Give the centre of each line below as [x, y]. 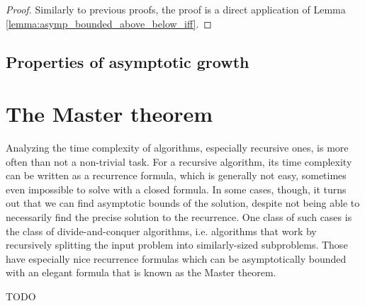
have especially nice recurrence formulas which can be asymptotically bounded [176, 258]
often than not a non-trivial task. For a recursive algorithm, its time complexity [179, 161]
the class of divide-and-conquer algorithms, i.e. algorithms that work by [161, 231]
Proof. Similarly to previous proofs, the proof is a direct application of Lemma [176, 9]
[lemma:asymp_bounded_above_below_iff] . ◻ [109, 23]
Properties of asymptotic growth [128, 61]
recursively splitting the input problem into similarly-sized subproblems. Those [177, 245]
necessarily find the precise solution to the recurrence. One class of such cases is [179, 217]
